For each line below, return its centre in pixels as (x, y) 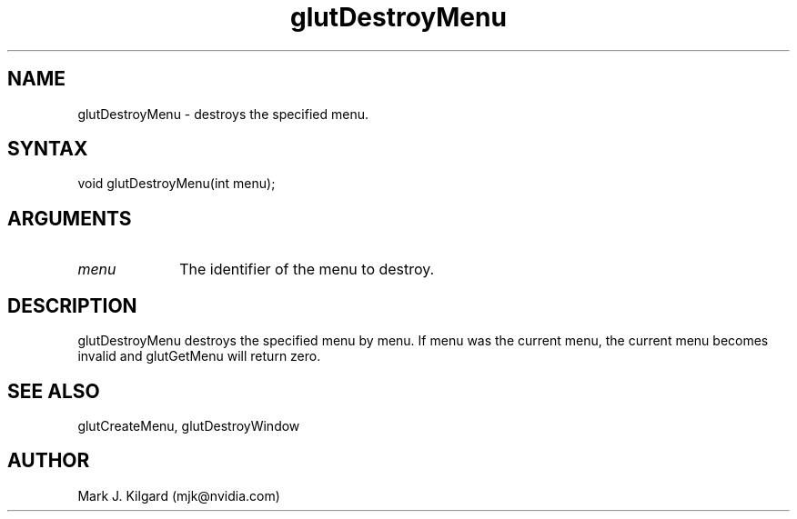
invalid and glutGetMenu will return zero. (199, 356)
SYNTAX (48, 149)
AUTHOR (49, 461)
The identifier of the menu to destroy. (307, 269)
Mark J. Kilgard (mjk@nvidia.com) (179, 495)
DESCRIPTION (72, 305)
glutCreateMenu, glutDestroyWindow (189, 425)
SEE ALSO (54, 391)
